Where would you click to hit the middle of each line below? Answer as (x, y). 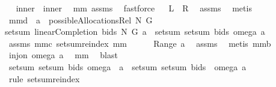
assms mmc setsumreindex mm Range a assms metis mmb (140, 43)
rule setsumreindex (44, 78)
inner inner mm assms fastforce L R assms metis (134, 8)
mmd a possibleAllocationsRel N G (81, 19)
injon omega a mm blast (63, 55)
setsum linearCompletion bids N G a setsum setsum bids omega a (135, 31)
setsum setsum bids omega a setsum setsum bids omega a (127, 66)
